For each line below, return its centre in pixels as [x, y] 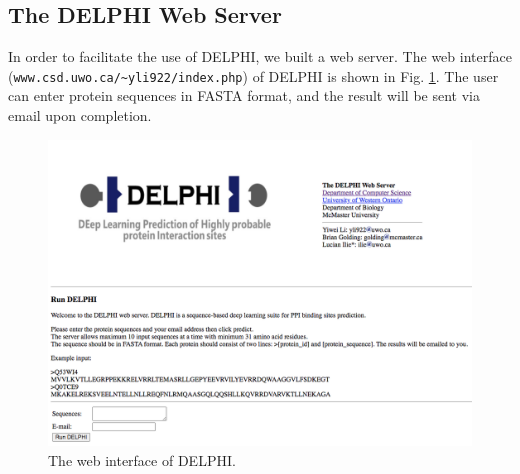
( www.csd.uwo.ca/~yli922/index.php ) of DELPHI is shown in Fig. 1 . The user [253, 75]
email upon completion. [80, 115]
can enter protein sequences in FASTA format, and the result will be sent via [244, 95]
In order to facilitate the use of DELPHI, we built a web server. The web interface [260, 56]
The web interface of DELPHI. [142, 459]
